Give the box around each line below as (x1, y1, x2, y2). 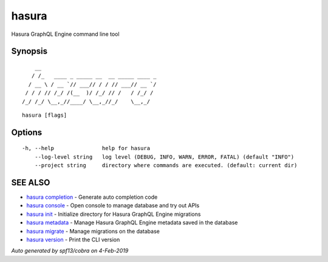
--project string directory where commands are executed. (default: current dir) (34, 162, 298, 169)
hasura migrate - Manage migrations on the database (26, 227, 160, 235)
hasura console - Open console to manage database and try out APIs (26, 202, 200, 209)
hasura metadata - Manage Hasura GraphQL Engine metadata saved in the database (26, 219, 238, 226)
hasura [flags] (22, 111, 67, 119)
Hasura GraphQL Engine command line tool (11, 30, 120, 38)
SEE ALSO (11, 177, 50, 188)
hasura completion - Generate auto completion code (26, 193, 158, 201)
